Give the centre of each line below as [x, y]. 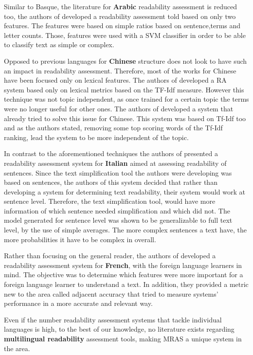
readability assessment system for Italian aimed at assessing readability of [115, 163]
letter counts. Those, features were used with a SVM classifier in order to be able [125, 35]
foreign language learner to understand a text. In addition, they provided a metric [126, 284]
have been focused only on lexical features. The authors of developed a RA [115, 80]
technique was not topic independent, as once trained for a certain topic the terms [126, 99]
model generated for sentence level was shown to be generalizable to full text [118, 220]
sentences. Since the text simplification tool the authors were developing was [118, 172]
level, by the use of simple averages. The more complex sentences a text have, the [125, 230]
